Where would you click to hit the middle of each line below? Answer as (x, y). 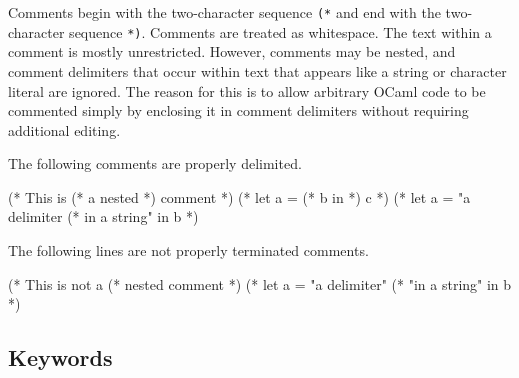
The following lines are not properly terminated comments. (188, 250)
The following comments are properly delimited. (155, 163)
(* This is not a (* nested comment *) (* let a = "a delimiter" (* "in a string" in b (260, 283)
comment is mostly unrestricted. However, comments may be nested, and (232, 51)
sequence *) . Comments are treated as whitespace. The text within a (280, 31)
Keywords (60, 357)
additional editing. (64, 129)
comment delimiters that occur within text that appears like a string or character (257, 70)
